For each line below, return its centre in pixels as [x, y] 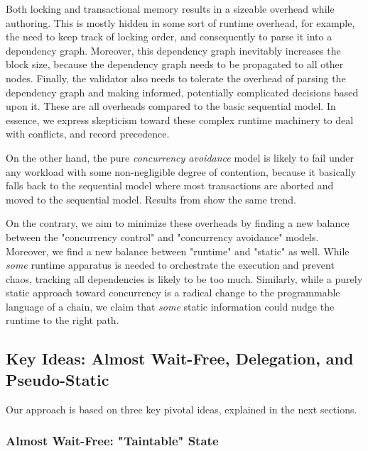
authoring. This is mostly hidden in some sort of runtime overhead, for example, [180, 22]
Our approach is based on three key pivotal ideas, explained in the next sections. [182, 409]
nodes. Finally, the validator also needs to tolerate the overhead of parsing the [176, 78]
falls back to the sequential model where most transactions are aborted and [170, 185]
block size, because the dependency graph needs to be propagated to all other [175, 64]
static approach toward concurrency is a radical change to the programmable [173, 293]
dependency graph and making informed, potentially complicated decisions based [182, 92]
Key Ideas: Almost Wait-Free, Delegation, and [180, 358]
